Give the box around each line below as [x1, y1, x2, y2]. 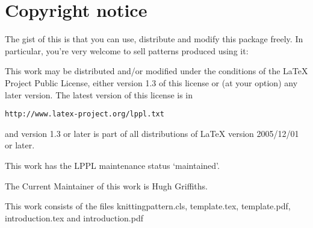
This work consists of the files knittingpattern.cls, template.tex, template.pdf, [5, 200, 291, 212]
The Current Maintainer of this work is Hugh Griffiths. [5, 179, 208, 192]
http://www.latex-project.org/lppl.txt [5, 110, 164, 119]
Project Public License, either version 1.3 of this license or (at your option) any [5, 76, 298, 89]
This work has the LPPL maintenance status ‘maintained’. [5, 159, 220, 171]
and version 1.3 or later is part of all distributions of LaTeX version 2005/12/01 [5, 127, 299, 139]
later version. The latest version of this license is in [5, 88, 193, 101]
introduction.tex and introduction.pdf [5, 211, 144, 224]
